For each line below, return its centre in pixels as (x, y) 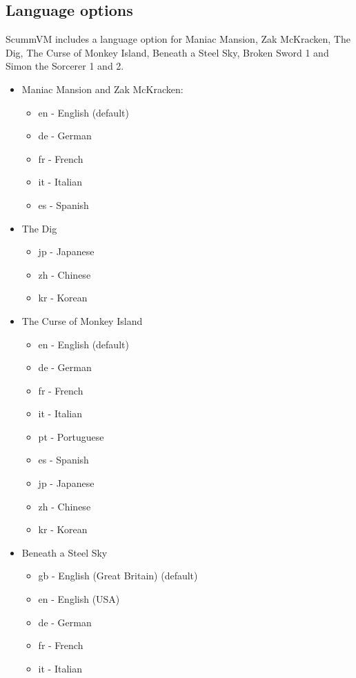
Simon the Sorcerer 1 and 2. (65, 66)
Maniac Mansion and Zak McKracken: (102, 89)
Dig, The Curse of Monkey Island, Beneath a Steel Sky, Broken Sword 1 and (167, 52)
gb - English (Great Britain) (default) (118, 576)
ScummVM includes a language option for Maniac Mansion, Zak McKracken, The (178, 39)
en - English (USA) (79, 599)
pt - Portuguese (71, 436)
